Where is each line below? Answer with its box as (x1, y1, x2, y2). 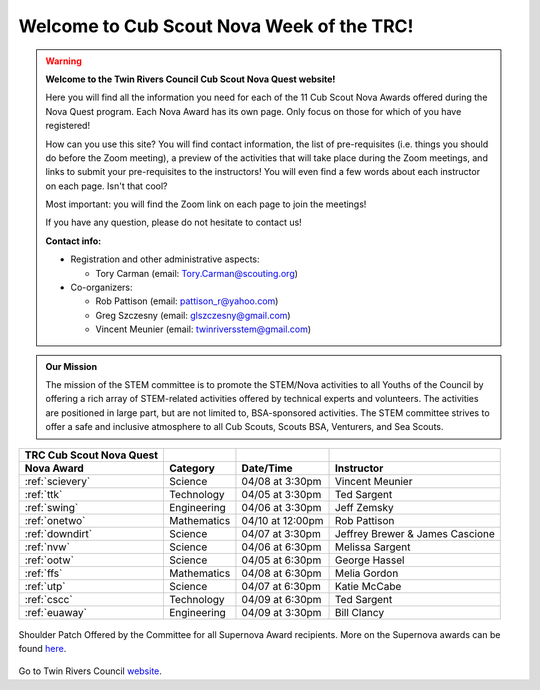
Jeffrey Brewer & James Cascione (334, 526, 495, 540)
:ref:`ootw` (24, 553, 75, 567)
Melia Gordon (334, 566, 399, 580)
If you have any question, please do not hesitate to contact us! (45, 216, 302, 229)
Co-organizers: (70, 281, 133, 294)
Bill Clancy (334, 605, 385, 619)
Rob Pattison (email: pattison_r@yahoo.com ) (95, 295, 279, 307)
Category (168, 461, 215, 475)
